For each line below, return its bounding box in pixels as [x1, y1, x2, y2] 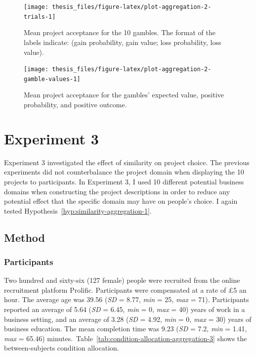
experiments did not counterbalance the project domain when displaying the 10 [4, 167, 244, 177]
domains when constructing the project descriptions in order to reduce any [4, 186, 230, 196]
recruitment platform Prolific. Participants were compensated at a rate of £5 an [4, 284, 247, 295]
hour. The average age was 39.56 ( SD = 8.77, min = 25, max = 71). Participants [4, 294, 249, 305]
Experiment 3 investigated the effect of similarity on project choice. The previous [4, 157, 250, 167]
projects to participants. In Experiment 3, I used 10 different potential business [4, 176, 244, 186]
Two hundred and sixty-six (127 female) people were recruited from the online [4, 275, 240, 285]
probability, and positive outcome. [24, 99, 127, 109]
